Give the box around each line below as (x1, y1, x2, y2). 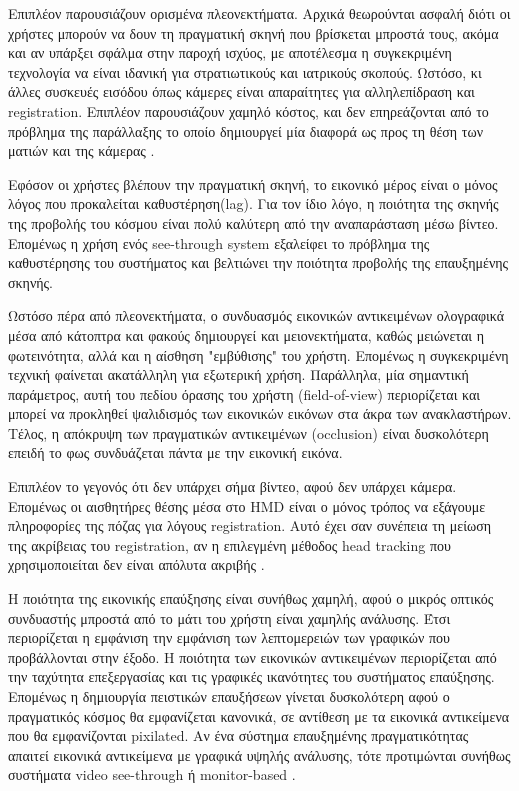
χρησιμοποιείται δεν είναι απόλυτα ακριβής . (8, 554, 265, 575)
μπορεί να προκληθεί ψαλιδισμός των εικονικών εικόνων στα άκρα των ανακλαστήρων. (8, 403, 512, 424)
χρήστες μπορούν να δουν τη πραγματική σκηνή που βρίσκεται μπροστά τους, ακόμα (8, 22, 499, 43)
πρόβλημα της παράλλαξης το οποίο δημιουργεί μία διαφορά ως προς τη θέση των (8, 120, 483, 141)
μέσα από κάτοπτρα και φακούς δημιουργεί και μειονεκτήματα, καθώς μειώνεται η (8, 324, 485, 345)
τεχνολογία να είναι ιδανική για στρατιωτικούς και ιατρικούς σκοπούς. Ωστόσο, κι (8, 61, 482, 82)
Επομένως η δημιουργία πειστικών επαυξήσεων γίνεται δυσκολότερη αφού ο (8, 686, 450, 706)
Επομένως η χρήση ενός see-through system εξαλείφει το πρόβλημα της (8, 232, 430, 253)
